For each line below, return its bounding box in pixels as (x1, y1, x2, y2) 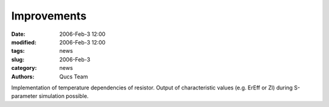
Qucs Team (59, 73, 88, 80)
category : (11, 64, 37, 72)
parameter (11, 92, 38, 100)
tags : (11, 47, 25, 55)
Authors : (11, 73, 35, 80)
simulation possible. (38, 92, 89, 100)
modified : (11, 38, 37, 46)
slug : (11, 55, 24, 63)
